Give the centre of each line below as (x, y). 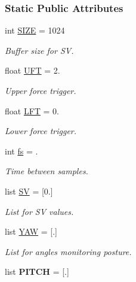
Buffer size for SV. (39, 50)
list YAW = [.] (31, 231)
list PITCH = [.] (37, 272)
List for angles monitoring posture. (68, 251)
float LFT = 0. (32, 110)
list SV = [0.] (29, 191)
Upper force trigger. (41, 90)
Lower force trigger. (41, 131)
